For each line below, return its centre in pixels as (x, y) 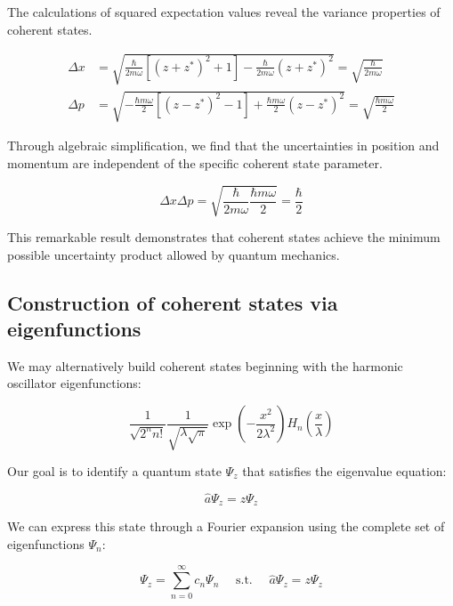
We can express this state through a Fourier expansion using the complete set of (226, 526)
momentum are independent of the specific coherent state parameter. (195, 162)
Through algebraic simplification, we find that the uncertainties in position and (223, 145)
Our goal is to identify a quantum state (114, 471)
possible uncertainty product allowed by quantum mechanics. (174, 254)
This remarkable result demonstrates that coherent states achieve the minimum (224, 237)
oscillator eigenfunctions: (74, 383)
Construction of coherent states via (173, 302)
